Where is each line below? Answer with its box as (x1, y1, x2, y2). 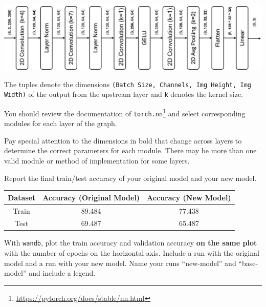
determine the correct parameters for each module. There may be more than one (4, 145, 257, 156)
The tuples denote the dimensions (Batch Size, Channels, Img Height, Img (4, 78, 252, 89)
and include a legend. (29, 268, 96, 278)
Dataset (8, 192, 36, 202)
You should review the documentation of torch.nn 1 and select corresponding (4, 106, 246, 118)
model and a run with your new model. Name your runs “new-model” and (4, 257, 236, 268)
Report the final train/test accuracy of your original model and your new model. (4, 172, 257, 183)
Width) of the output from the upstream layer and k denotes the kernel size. (4, 89, 243, 99)
